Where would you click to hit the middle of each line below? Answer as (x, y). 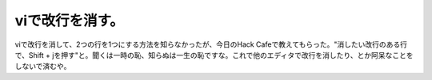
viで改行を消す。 (69, 21)
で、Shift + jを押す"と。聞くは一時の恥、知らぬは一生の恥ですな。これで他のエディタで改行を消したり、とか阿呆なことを (214, 55)
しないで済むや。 (43, 67)
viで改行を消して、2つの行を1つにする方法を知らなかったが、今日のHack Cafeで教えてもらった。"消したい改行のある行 (211, 44)
